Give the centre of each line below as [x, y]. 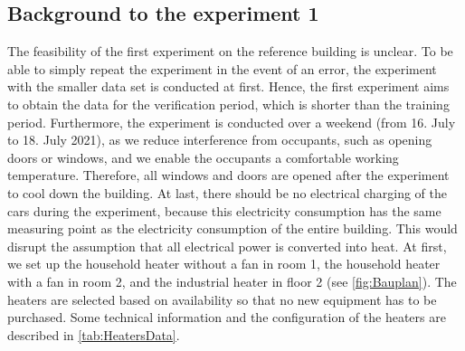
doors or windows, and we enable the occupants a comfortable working [203, 157]
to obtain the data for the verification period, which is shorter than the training [228, 104]
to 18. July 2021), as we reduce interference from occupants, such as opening [220, 140]
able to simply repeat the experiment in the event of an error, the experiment [222, 68]
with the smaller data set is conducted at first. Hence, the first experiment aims [228, 86]
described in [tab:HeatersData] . [94, 334]
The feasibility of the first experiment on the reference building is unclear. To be [230, 51]
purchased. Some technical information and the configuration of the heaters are [227, 317]
